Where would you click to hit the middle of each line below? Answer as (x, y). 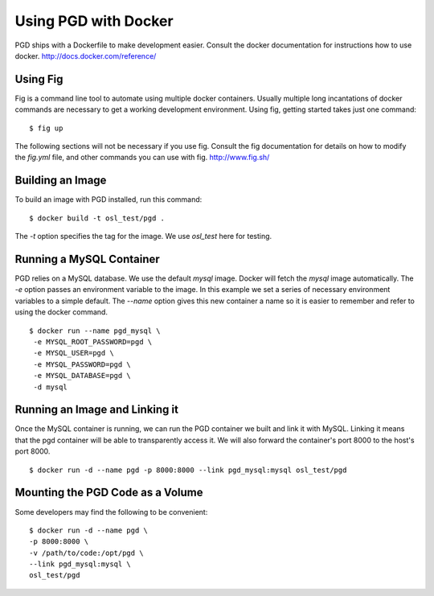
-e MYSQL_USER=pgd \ (74, 353)
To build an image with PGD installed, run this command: (108, 199)
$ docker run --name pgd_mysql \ (95, 331)
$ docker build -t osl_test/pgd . (97, 218)
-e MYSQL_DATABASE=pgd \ (82, 376)
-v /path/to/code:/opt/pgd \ (86, 553)
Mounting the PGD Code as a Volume (109, 493)
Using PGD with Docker (94, 21)
